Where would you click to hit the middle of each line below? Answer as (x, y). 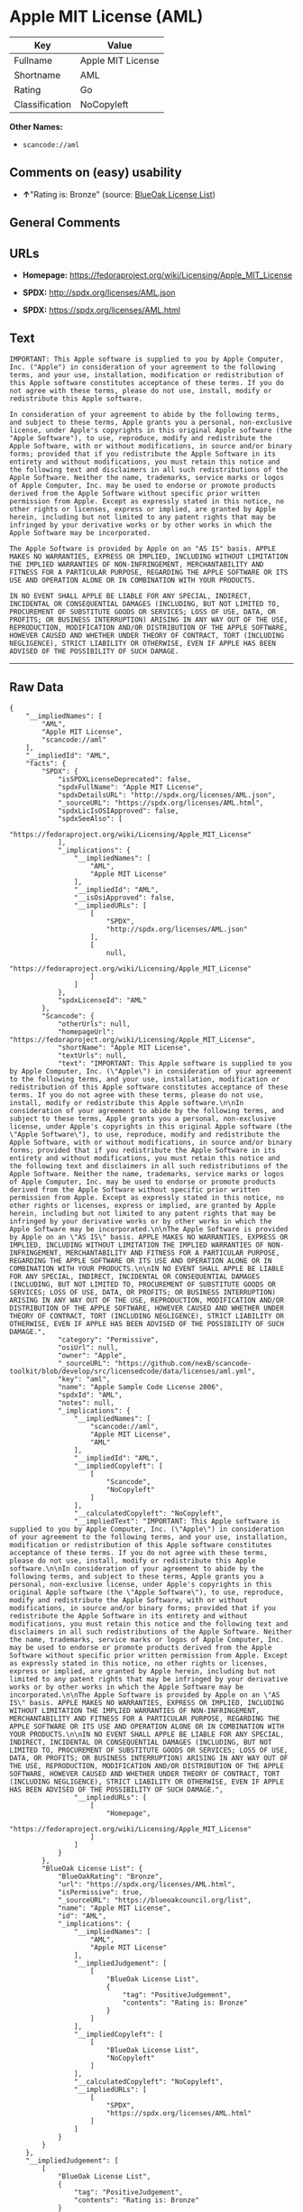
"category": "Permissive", (108, 1340)
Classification (43, 104)
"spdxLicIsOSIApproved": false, (118, 811)
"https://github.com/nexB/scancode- (183, 1363)
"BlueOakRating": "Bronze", (110, 1876)
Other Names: (36, 126)
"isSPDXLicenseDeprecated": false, (124, 779)
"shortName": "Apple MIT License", (124, 1047)
